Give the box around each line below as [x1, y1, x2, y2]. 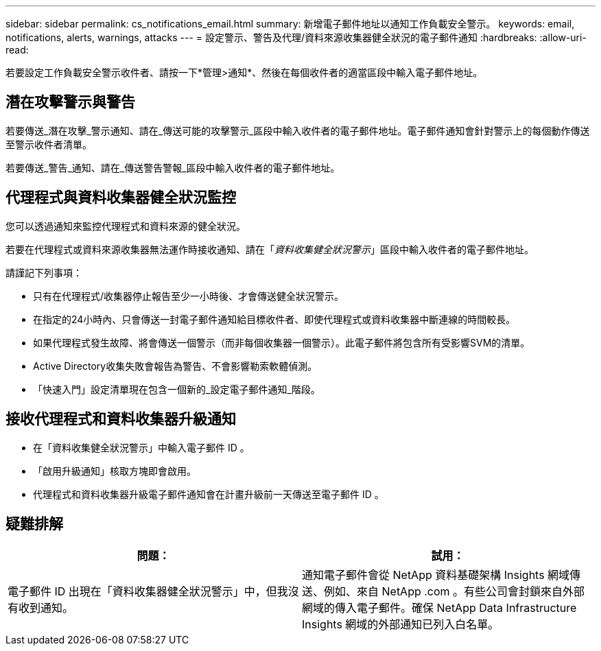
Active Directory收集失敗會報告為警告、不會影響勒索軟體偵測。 [33, 359, 318, 372]
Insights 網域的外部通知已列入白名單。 [302, 617, 499, 632]
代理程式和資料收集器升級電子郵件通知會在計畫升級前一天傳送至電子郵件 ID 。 [33, 488, 384, 500]
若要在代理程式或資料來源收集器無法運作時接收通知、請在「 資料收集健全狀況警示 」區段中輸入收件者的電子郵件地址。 [5, 243, 534, 255]
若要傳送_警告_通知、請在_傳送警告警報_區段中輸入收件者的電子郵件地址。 [5, 161, 340, 174]
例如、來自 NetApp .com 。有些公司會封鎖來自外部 [324, 584, 585, 599]
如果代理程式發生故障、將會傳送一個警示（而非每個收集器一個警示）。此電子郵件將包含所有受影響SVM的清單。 [33, 336, 530, 348]
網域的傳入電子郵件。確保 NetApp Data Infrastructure [302, 601, 577, 615]
